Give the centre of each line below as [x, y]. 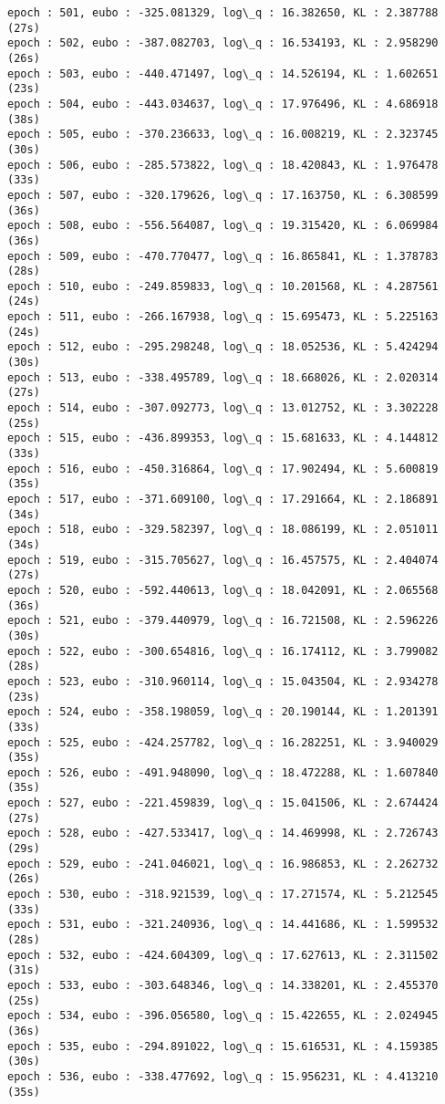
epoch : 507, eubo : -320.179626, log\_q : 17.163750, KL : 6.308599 [223, 195]
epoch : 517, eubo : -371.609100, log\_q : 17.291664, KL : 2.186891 [223, 499]
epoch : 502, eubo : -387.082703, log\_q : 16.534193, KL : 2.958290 [223, 43]
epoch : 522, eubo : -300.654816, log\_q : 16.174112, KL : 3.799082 [223, 651]
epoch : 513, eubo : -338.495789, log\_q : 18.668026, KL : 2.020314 [223, 377]
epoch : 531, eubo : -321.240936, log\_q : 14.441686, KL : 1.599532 [223, 925]
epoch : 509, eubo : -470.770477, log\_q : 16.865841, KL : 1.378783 [223, 256]
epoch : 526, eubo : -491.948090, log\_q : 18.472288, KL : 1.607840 [223, 772]
